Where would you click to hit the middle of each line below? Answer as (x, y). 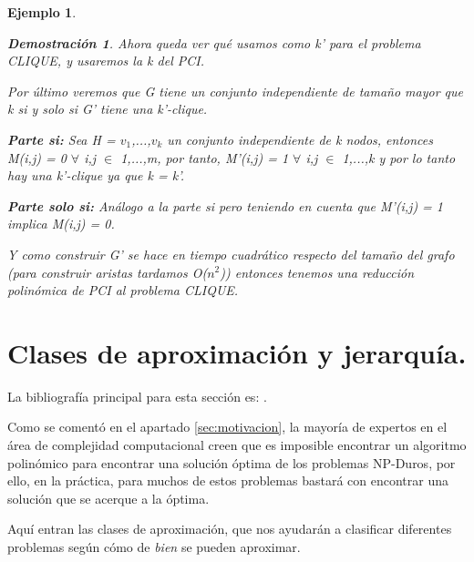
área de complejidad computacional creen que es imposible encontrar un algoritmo (237, 445)
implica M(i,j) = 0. (61, 224)
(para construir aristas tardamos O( (108, 272)
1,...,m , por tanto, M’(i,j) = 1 (205, 157)
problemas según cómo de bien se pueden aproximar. (154, 547)
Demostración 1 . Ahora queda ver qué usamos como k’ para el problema (214, 42)
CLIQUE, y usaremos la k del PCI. (106, 61)
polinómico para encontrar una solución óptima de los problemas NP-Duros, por (232, 462)
